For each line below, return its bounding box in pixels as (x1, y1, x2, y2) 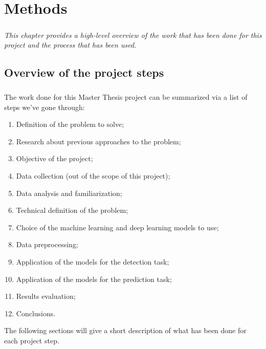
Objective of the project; (16, 153, 93, 164)
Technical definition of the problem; (16, 205, 128, 215)
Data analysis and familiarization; (16, 187, 122, 198)
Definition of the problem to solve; (16, 119, 124, 129)
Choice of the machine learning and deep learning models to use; (16, 222, 219, 232)
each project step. (4, 335, 59, 345)
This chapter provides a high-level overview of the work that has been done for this (4, 29, 262, 40)
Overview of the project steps (4, 64, 164, 80)
